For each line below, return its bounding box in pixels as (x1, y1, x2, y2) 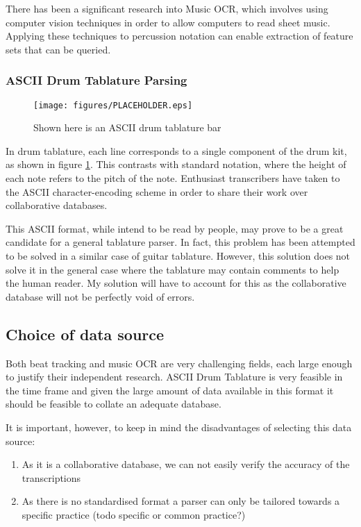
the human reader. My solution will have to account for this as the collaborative (6, 276, 346, 290)
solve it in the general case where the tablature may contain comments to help (6, 262, 339, 276)
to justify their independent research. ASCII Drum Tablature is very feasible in (6, 369, 343, 384)
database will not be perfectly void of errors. (6, 289, 195, 303)
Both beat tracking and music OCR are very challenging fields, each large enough (6, 355, 353, 370)
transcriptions (22, 470, 81, 485)
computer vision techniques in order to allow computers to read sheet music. (6, 15, 330, 29)
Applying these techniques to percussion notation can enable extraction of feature (6, 28, 353, 43)
